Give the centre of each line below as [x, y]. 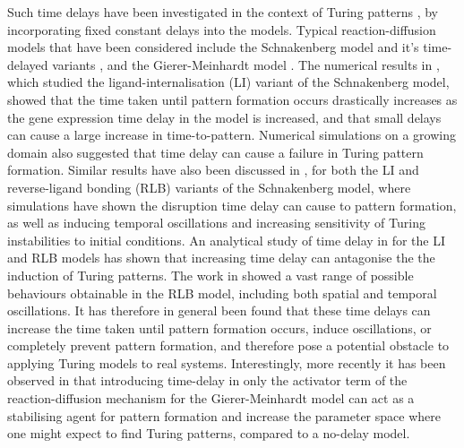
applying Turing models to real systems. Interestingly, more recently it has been [227, 362]
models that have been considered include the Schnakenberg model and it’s [213, 47]
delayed [28, 64]
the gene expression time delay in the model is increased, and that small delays [224, 117]
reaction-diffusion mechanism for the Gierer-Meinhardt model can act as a [211, 398]
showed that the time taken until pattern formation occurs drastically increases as [232, 99]
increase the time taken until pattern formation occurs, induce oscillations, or [219, 327]
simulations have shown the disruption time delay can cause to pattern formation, [232, 205]
